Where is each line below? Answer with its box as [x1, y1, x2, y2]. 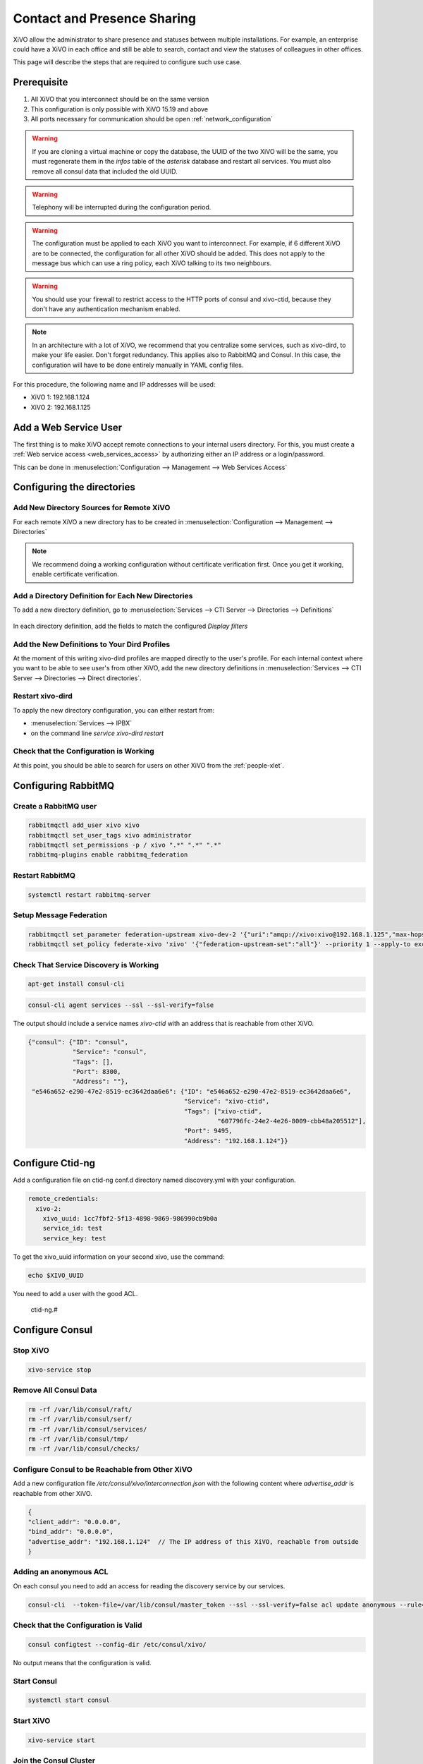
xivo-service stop [27, 1365, 92, 1374]
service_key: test [42, 1234, 106, 1242]
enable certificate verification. [32, 570, 119, 579]
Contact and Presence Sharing [13, 11, 197, 26]
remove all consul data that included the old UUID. [32, 167, 178, 176]
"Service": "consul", [72, 1048, 147, 1056]
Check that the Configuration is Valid [13, 1620, 142, 1630]
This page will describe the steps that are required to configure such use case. [13, 58, 242, 66]
